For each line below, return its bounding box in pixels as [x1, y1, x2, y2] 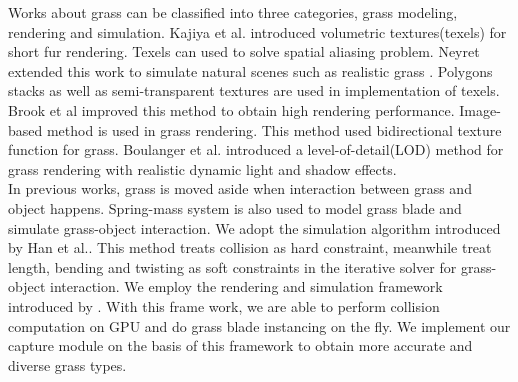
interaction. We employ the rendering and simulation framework [49, 276, 443, 297]
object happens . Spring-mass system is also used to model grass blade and [8, 197, 462, 218]
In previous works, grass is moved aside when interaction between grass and [8, 178, 472, 199]
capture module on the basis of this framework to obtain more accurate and [8, 335, 473, 356]
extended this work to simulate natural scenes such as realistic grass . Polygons [8, 60, 493, 81]
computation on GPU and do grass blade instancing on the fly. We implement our [8, 315, 511, 336]
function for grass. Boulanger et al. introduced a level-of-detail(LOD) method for [8, 139, 504, 160]
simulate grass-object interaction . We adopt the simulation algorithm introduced [8, 217, 501, 238]
